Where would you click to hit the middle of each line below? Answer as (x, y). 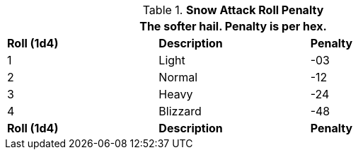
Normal (178, 77)
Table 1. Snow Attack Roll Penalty (233, 10)
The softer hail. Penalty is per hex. (233, 26)
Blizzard (180, 111)
